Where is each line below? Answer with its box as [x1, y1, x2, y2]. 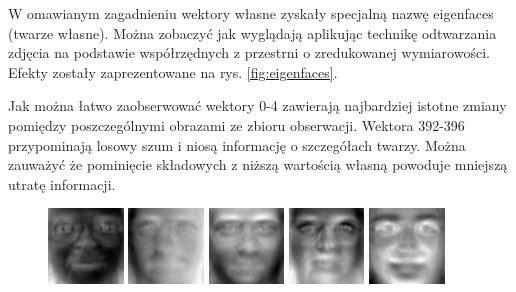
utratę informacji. [8, 173, 116, 194]
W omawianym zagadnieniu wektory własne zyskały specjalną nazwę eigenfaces [8, 3, 494, 23]
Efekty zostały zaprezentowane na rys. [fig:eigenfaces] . [8, 61, 338, 82]
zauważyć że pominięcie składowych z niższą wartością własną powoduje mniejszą [8, 154, 508, 175]
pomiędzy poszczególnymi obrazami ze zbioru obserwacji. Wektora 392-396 [8, 114, 465, 135]
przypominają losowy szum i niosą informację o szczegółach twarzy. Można [8, 134, 466, 155]
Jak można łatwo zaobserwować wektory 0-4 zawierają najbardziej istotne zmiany [8, 95, 507, 116]
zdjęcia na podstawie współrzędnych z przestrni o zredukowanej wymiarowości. [8, 42, 490, 63]
